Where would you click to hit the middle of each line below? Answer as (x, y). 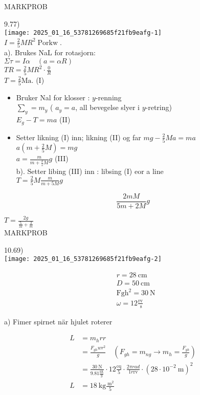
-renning (108, 97)
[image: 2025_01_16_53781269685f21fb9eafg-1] (83, 33)
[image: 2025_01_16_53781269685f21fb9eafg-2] (83, 259)
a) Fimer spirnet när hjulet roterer (58, 321)
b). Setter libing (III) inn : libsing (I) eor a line (90, 171)
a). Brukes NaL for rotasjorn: (50, 52)
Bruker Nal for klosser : (53, 97)
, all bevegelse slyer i (108, 107)
